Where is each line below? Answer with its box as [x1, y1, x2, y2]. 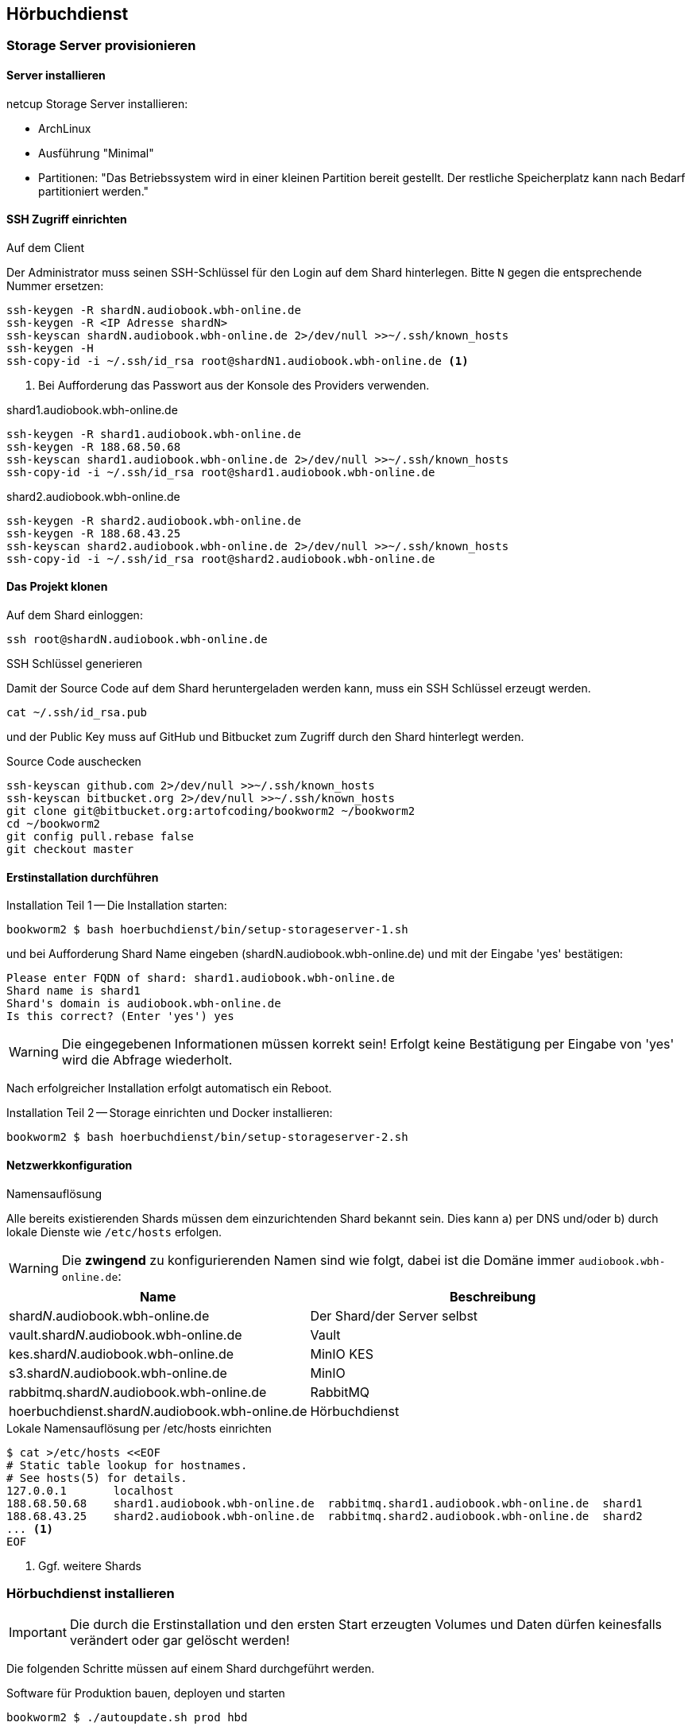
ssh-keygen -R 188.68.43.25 [6, 526, 181, 540]
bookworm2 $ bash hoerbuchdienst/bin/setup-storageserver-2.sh [6, 1131, 408, 1144]
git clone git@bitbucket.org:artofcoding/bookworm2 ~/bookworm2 [6, 805, 416, 818]
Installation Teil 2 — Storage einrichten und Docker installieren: [6, 1106, 333, 1120]
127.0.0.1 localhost [6, 1484, 174, 1497]
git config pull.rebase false [6, 830, 195, 844]
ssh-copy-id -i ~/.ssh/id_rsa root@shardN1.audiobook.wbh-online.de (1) [6, 354, 469, 367]
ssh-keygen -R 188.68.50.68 [6, 440, 181, 453]
